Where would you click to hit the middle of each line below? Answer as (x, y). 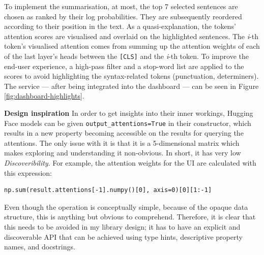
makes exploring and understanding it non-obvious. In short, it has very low (123, 153)
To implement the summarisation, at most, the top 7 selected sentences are (121, 6)
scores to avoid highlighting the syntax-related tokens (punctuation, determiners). (131, 76)
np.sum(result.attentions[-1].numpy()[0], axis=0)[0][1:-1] (108, 190)
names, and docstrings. (40, 247)
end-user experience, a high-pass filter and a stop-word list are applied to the (124, 66)
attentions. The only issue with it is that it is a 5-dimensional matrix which (122, 142)
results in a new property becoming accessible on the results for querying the (124, 133)
